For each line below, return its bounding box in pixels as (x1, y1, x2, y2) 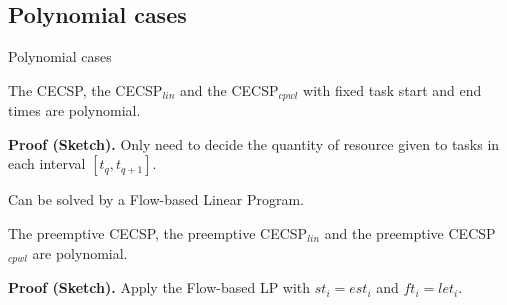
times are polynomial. (8, 100, 141, 121)
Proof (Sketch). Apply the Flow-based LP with (8, 277, 311, 298)
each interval (8, 153, 86, 174)
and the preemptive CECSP (324, 223, 496, 244)
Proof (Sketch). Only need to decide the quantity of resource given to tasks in (8, 133, 500, 154)
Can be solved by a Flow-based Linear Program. (8, 189, 305, 210)
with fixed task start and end (303, 79, 482, 100)
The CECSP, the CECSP (8, 79, 163, 100)
